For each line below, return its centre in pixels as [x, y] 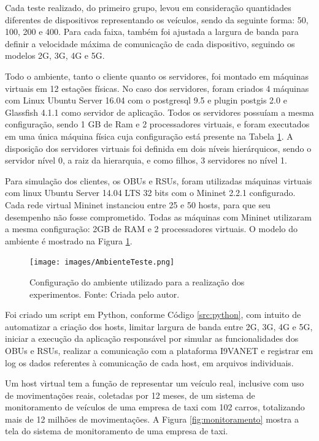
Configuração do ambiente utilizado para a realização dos [137, 281]
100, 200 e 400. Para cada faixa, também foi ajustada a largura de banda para [152, 32]
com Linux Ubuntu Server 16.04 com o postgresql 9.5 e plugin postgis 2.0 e [146, 100]
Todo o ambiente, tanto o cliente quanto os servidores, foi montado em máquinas [157, 76]
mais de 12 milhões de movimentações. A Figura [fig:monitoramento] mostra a [152, 419]
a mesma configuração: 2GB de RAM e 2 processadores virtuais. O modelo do [151, 229]
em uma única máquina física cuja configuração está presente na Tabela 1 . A [149, 136]
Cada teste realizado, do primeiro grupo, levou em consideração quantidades [148, 7]
